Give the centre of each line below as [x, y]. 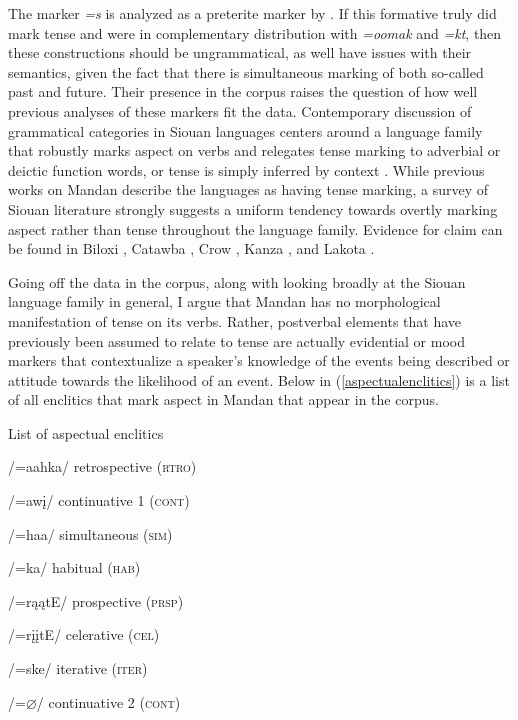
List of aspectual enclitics [86, 432]
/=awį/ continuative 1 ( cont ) [99, 500]
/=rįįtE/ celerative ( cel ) [84, 634]
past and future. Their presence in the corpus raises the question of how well [243, 91]
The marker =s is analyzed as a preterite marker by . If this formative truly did [252, 13]
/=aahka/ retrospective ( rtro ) [102, 466]
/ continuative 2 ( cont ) [108, 701]
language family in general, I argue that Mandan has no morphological [224, 301]
